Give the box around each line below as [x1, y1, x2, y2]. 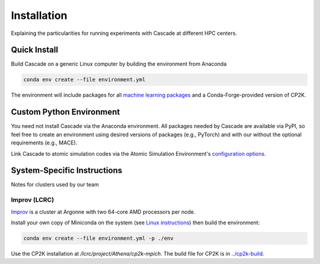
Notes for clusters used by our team [11, 181, 99, 188]
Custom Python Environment [11, 107, 120, 117]
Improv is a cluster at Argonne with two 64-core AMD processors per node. [11, 208, 196, 215]
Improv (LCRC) [11, 196, 55, 204]
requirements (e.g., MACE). [11, 139, 78, 146]
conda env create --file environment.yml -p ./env [23, 234, 174, 242]
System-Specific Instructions [11, 166, 123, 176]
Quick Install [11, 45, 59, 55]
